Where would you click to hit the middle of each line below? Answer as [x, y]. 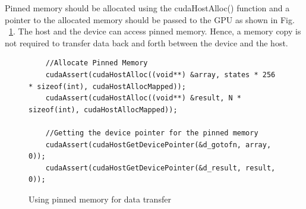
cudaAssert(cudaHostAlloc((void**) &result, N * [143, 98]
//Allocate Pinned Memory [97, 63]
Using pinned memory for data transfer [100, 199]
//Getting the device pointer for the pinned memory [152, 133]
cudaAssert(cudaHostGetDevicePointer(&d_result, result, [160, 168]
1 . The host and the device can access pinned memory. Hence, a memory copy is [155, 31]
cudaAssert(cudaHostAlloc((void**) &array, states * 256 [160, 75]
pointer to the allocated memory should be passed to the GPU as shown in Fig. [150, 19]
